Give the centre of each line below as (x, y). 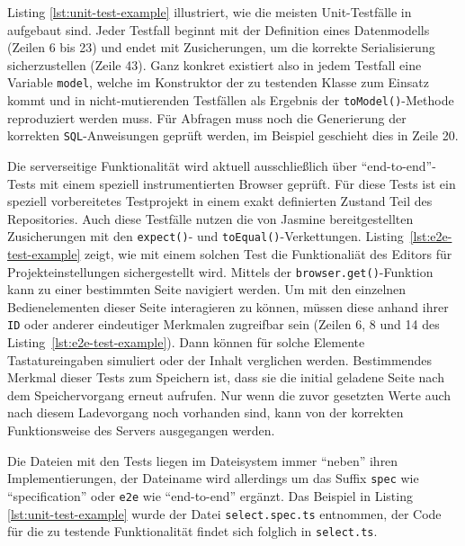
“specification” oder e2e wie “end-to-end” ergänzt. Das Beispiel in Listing (210, 495)
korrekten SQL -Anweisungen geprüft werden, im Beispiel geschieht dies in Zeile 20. (233, 135)
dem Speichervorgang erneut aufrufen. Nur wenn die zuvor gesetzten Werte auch (229, 394)
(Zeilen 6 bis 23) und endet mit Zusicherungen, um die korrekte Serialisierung (221, 47)
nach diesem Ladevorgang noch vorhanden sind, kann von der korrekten (206, 412)
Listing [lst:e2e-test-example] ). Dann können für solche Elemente (186, 342)
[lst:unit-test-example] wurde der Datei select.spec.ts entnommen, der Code (224, 513)
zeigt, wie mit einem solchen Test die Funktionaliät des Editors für (268, 253)
